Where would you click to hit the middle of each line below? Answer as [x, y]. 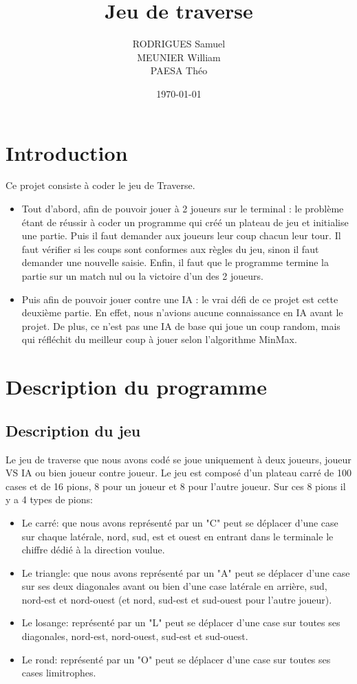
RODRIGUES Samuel [179, 44]
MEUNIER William [179, 57]
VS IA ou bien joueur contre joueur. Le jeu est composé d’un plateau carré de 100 [178, 473]
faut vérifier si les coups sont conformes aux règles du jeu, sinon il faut [170, 249]
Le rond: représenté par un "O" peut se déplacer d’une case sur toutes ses [176, 659]
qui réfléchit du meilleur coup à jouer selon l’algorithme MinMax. [159, 339]
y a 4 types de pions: [49, 499]
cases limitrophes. [59, 673]
